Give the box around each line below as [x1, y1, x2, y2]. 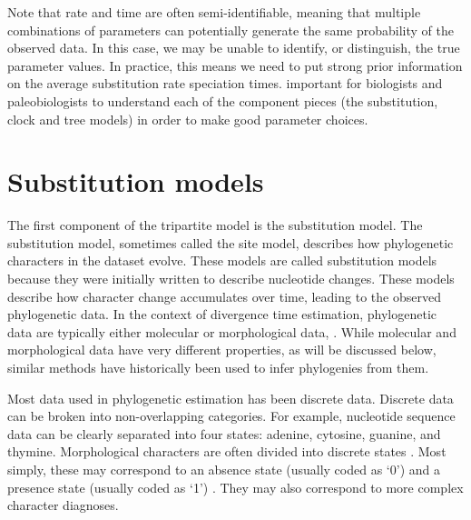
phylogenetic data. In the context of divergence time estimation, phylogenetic [7, 305, 437, 324]
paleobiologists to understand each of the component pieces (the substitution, [7, 91, 438, 110]
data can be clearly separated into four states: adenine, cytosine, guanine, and [7, 424, 441, 443]
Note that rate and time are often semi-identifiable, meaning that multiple [7, 3, 421, 21]
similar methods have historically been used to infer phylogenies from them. [7, 358, 429, 377]
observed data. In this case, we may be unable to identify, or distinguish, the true [7, 38, 460, 57]
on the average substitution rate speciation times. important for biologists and [7, 74, 443, 93]
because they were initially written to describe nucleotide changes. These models [7, 269, 455, 288]
